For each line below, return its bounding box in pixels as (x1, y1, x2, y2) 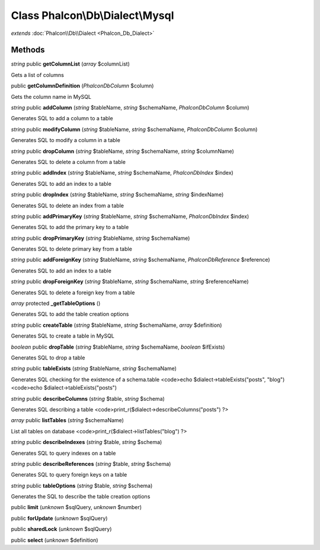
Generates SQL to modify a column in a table (11, 137, 121, 144)
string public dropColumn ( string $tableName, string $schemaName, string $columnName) (11, 147, 234, 155)
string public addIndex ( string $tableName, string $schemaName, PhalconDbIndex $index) (11, 169, 233, 176)
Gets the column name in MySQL (11, 93, 92, 100)
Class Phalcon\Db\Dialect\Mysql (11, 9, 174, 22)
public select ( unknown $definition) (11, 536, 98, 543)
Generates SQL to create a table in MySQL (11, 332, 115, 340)
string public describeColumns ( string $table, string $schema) (11, 395, 165, 402)
